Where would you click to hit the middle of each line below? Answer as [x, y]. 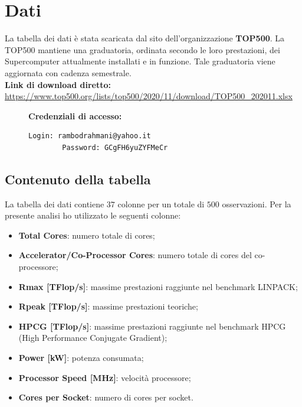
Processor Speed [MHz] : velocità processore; [105, 377]
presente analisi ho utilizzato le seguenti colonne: [93, 215]
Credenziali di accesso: [75, 115]
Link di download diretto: [58, 84]
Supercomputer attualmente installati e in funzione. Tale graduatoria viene [140, 61]
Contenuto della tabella [78, 179]
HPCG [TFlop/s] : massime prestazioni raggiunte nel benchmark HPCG [152, 326]
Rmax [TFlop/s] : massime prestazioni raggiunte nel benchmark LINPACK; [158, 286]
